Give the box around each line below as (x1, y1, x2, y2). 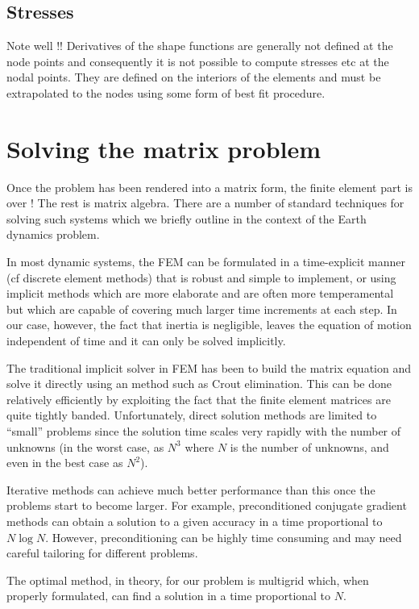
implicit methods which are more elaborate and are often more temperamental (6, 285, 394, 302)
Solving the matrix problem (6, 131, 322, 165)
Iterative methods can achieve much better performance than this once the (6, 481, 375, 498)
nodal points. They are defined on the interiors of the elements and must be (6, 69, 381, 86)
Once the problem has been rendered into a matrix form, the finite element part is (6, 178, 413, 195)
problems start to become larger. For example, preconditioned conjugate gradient (6, 497, 407, 514)
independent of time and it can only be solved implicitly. (6, 332, 286, 349)
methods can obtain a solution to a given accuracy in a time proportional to (6, 512, 383, 529)
